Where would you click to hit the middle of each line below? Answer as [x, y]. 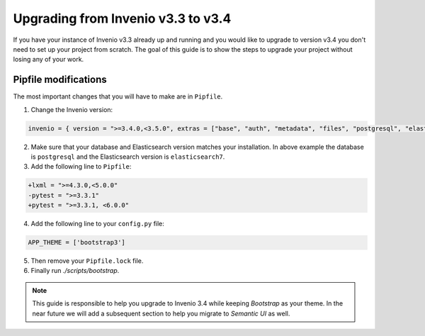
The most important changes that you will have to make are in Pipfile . [118, 96]
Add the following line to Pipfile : [81, 167]
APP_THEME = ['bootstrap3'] [76, 242]
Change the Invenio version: [72, 109]
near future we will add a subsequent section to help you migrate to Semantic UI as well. [161, 313]
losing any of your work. [49, 60]
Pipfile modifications [60, 80]
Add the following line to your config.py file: [97, 224]
